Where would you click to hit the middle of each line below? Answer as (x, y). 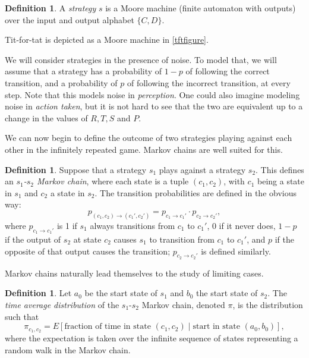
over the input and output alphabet (70, 19)
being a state (281, 181)
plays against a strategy (202, 169)
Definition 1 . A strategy (51, 8)
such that (22, 316)
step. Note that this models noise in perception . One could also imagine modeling (152, 94)
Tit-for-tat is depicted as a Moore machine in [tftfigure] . (107, 40)
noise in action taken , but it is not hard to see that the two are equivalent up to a (154, 106)
